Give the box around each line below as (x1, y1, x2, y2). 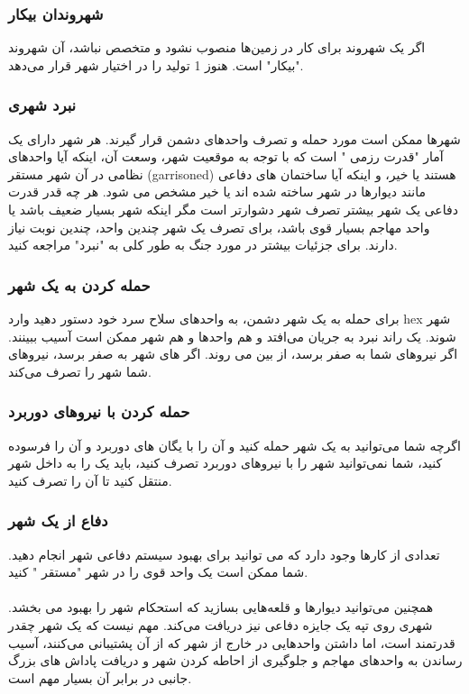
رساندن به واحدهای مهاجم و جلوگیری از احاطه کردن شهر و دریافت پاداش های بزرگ (8, 651, 463, 670)
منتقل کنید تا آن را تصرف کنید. (8, 470, 172, 489)
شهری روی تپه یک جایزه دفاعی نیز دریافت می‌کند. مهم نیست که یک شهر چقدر (8, 615, 433, 634)
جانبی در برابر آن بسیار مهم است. (8, 668, 192, 687)
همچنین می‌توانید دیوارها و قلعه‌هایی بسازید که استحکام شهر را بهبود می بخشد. (8, 598, 434, 616)
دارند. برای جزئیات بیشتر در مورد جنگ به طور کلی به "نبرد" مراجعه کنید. (8, 235, 398, 254)
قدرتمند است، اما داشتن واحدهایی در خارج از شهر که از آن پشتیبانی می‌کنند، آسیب (8, 633, 455, 652)
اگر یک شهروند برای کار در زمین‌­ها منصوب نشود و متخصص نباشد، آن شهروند (8, 38, 426, 57)
